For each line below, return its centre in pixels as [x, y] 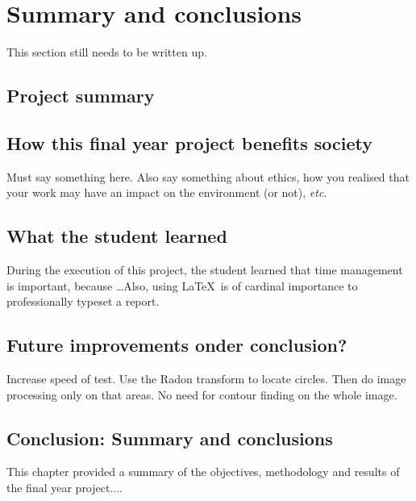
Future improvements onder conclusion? [177, 345]
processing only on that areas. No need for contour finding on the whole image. [202, 394]
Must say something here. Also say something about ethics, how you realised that [208, 176]
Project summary [81, 96]
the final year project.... [64, 488]
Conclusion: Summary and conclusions [170, 438]
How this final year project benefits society [190, 142]
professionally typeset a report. [83, 301]
